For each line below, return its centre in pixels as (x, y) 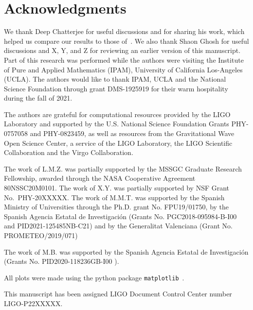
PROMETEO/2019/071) (41, 235)
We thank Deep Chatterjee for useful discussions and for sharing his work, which (124, 31)
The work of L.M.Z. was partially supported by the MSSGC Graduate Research (123, 168)
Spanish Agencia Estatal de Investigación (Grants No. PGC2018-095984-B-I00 (120, 216)
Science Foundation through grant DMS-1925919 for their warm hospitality (116, 88)
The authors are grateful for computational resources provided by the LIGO (117, 114)
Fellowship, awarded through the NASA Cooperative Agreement (100, 178)
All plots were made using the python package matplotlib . (94, 277)
